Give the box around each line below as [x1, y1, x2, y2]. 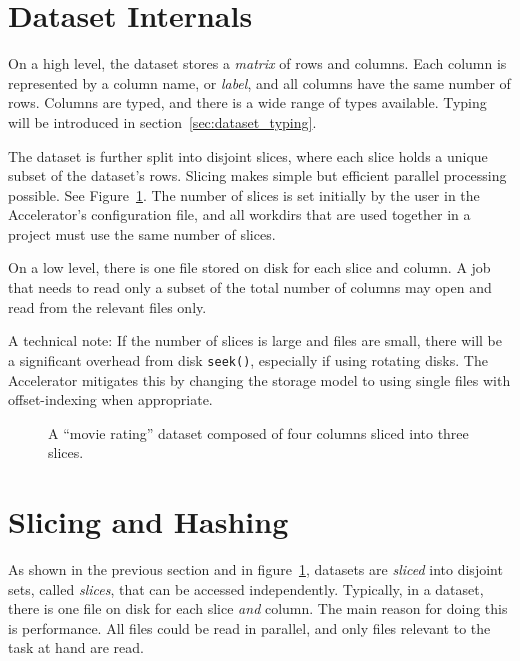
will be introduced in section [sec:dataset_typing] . [8, 111, 317, 132]
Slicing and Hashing [8, 501, 289, 542]
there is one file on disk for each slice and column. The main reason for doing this [8, 598, 508, 619]
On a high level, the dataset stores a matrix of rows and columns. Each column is [8, 53, 507, 74]
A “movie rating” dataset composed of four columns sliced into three [48, 422, 469, 443]
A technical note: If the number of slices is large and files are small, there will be [8, 330, 502, 351]
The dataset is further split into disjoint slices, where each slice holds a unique [8, 145, 488, 166]
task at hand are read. [8, 637, 144, 658]
